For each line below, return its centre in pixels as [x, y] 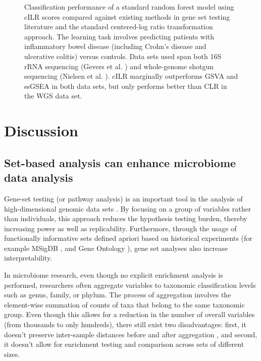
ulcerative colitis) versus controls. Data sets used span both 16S [123, 56]
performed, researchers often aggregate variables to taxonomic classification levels [130, 285]
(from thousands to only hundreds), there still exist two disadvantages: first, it [125, 324]
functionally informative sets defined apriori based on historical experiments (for [128, 238]
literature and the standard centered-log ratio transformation [119, 27]
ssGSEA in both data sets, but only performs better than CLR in [126, 86]
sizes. [12, 354]
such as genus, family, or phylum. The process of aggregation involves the [118, 295]
